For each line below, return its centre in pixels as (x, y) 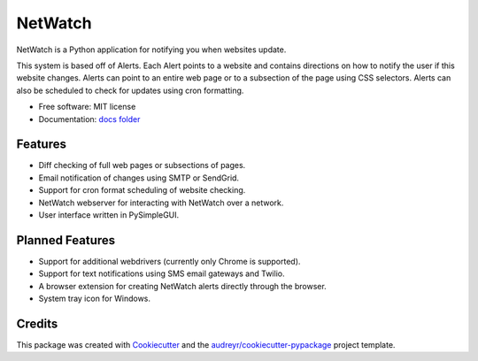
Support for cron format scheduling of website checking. (142, 190)
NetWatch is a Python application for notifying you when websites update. (151, 50)
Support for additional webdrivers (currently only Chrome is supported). (170, 261)
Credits (37, 323)
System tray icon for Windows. (94, 299)
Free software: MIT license (87, 107)
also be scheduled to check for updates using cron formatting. (130, 90)
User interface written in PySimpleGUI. (109, 215)
